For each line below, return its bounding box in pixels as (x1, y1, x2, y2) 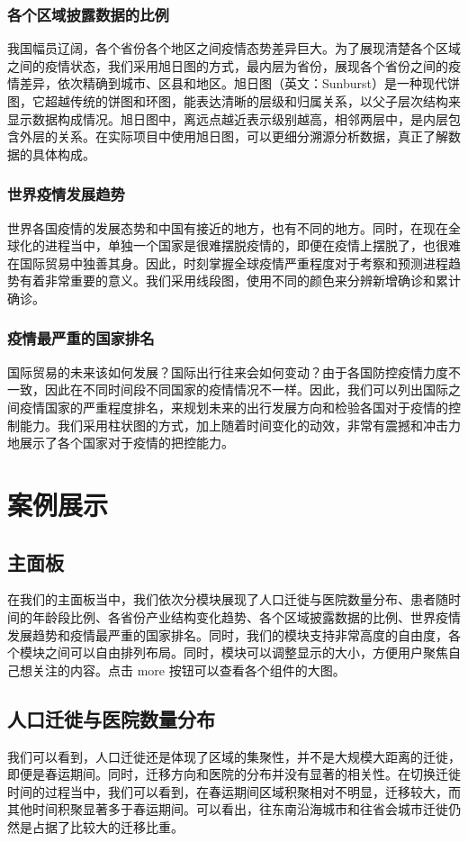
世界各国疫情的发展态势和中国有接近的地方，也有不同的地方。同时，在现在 (7, 218, 448, 237)
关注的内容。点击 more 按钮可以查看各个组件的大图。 (31, 660, 346, 679)
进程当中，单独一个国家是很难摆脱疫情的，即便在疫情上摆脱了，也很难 (44, 236, 461, 255)
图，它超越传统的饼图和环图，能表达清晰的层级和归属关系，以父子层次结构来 (7, 92, 461, 110)
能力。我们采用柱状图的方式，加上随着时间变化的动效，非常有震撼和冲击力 (19, 415, 461, 434)
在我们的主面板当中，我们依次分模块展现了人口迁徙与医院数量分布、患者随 (7, 590, 448, 609)
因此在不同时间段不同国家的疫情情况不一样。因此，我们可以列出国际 (44, 380, 448, 399)
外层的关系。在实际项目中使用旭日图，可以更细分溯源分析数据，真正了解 (19, 127, 448, 146)
